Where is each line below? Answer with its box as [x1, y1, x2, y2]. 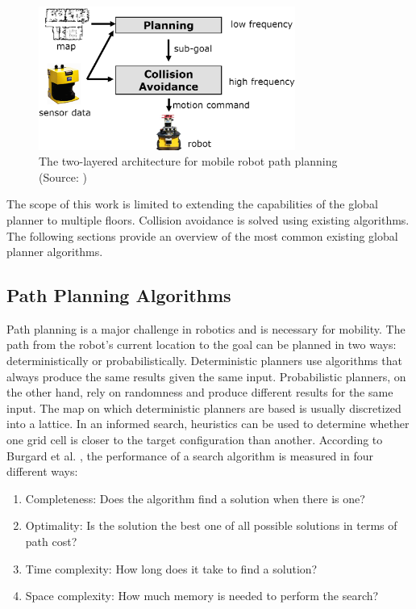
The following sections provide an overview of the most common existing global [6, 227, 398, 244]
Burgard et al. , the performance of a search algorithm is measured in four [6, 447, 373, 464]
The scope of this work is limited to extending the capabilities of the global [6, 195, 378, 212]
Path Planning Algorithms [6, 283, 231, 308]
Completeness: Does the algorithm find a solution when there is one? [25, 489, 365, 506]
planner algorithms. [6, 243, 103, 260]
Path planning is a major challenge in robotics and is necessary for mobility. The [6, 320, 406, 337]
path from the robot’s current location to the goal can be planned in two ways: [6, 336, 397, 353]
